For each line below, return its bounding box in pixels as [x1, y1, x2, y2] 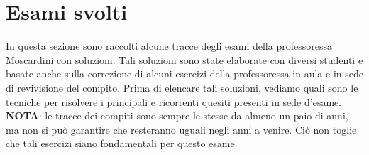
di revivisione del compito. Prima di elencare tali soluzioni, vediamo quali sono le [6, 80, 358, 95]
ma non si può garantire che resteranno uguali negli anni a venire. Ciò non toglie [6, 122, 357, 137]
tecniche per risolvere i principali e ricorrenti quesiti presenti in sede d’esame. [6, 94, 342, 109]
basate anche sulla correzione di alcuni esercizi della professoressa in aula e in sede [6, 66, 363, 81]
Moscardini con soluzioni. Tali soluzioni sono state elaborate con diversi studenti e [6, 52, 363, 67]
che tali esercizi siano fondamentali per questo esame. [6, 136, 238, 151]
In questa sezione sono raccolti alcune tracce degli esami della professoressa [6, 38, 332, 53]
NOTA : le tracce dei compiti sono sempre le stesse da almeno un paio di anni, [6, 108, 348, 123]
